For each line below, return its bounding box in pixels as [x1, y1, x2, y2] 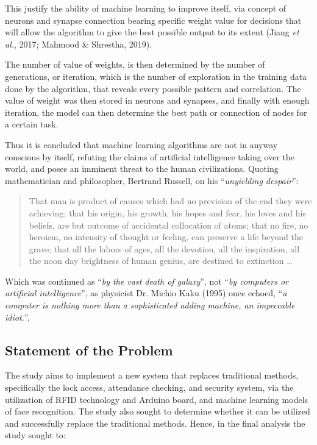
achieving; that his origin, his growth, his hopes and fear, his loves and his [29, 206, 306, 219]
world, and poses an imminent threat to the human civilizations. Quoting [5, 162, 279, 175]
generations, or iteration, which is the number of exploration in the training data [5, 69, 307, 82]
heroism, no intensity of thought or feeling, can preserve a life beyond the [29, 230, 303, 243]
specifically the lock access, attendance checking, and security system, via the [5, 381, 294, 394]
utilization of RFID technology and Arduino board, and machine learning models [5, 393, 308, 405]
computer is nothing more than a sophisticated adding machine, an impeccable [5, 299, 295, 311]
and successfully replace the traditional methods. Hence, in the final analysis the [5, 416, 305, 429]
